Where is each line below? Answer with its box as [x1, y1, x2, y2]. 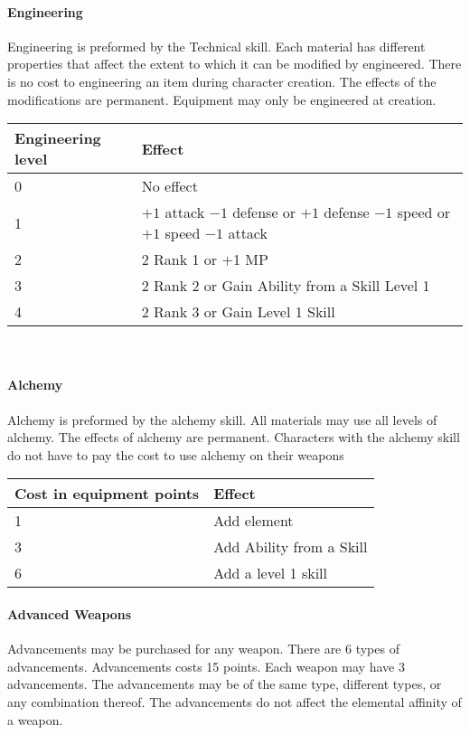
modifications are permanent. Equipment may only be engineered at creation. [7, 90, 437, 108]
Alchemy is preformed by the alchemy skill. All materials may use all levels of [7, 410, 437, 429]
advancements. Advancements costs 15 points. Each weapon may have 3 [7, 656, 405, 675]
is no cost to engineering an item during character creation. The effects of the [7, 71, 437, 90]
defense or [232, 202, 296, 223]
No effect [141, 175, 198, 197]
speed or [397, 202, 451, 223]
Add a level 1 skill [213, 562, 327, 584]
